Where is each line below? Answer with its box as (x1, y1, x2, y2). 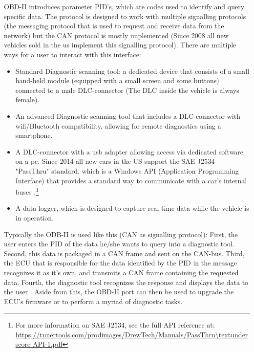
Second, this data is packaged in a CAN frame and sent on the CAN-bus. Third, (4, 248, 245, 258)
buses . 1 (15, 185, 39, 197)
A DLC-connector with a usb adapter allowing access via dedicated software (15, 146, 244, 156)
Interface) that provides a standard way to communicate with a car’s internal (15, 175, 247, 185)
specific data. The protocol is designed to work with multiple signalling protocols (4, 11, 246, 21)
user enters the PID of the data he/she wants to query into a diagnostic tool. (4, 239, 234, 249)
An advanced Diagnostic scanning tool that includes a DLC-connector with (15, 110, 240, 121)
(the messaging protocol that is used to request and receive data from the (4, 21, 224, 31)
